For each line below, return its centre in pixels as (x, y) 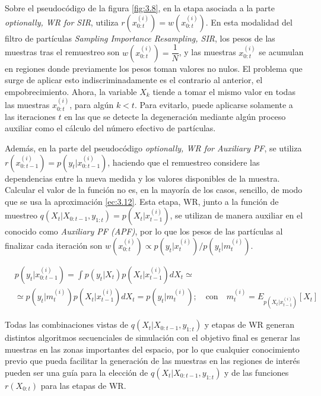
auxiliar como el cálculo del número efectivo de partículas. (110, 128)
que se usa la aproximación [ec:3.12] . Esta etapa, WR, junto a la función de (142, 201)
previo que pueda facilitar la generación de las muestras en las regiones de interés (152, 361)
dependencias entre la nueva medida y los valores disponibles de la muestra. (142, 178)
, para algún (92, 105)
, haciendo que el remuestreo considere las (184, 162)
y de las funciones (257, 373)
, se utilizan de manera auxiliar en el (236, 215)
